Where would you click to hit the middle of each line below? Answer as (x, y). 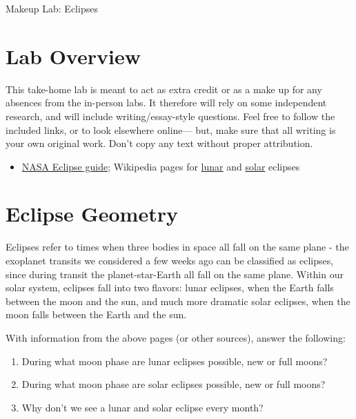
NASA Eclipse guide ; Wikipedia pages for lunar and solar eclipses (161, 166)
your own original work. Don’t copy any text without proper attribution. (159, 143)
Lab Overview (73, 56)
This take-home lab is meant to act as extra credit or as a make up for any (164, 89)
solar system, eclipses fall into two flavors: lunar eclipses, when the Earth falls (170, 288)
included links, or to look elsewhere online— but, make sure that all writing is (171, 129)
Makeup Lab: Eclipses (52, 8)
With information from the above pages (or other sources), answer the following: (176, 337)
